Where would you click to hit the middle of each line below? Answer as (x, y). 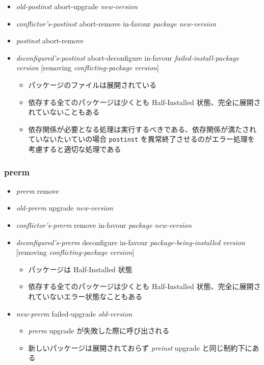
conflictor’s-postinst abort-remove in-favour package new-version (116, 23)
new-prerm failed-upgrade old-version (74, 313)
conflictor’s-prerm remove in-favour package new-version (104, 225)
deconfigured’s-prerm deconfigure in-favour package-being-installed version (130, 242)
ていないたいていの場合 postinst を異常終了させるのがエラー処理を (141, 139)
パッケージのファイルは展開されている (92, 84)
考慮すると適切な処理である (75, 149)
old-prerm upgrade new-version (64, 208)
